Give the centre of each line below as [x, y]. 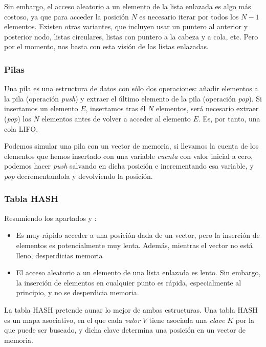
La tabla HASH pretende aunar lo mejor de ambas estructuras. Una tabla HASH [131, 309]
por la [245, 320]
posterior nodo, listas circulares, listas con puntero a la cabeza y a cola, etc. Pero [131, 36]
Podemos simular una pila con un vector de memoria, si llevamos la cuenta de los [131, 146]
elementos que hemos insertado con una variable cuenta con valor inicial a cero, [129, 156]
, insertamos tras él [116, 108]
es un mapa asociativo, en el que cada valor [72, 320]
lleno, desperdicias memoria [59, 255]
